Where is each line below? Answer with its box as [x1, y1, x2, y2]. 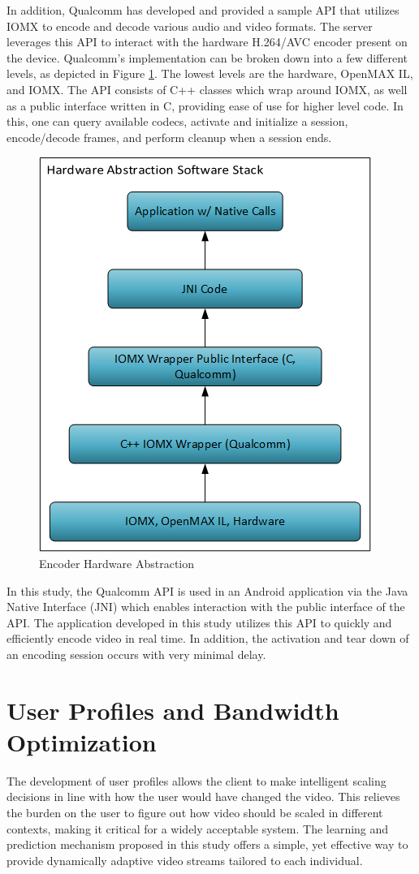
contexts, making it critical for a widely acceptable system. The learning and [6, 820, 389, 837]
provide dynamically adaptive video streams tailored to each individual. [6, 851, 363, 868]
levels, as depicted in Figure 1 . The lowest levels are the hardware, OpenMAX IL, [6, 65, 413, 82]
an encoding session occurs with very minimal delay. [6, 645, 266, 662]
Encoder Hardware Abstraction [39, 554, 195, 571]
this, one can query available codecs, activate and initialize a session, [6, 113, 348, 130]
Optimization [6, 725, 157, 758]
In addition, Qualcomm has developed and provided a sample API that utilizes [6, 2, 400, 18]
